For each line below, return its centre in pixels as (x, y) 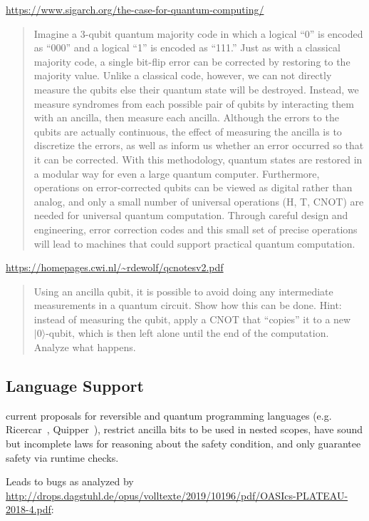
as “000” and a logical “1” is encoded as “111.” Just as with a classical (187, 47)
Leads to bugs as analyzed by (70, 481)
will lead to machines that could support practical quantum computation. (194, 243)
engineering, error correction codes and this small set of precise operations (196, 229)
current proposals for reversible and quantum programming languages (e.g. (169, 415)
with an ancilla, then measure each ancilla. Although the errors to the (186, 117)
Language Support (75, 386)
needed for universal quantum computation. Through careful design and (191, 215)
